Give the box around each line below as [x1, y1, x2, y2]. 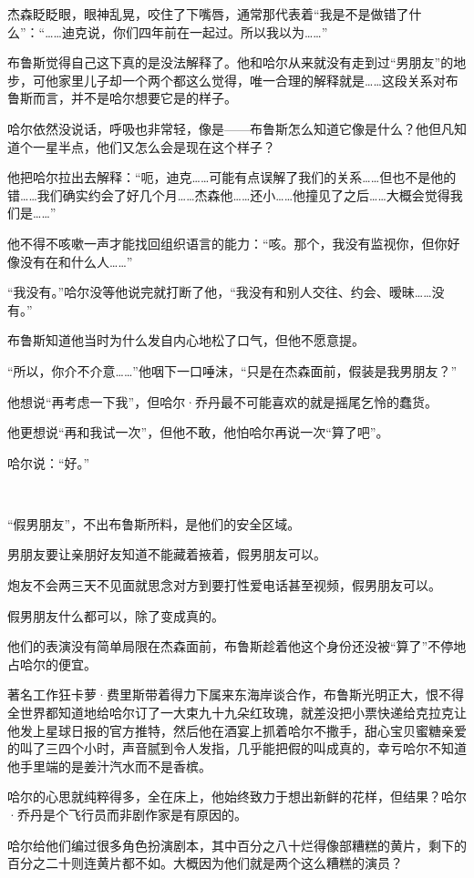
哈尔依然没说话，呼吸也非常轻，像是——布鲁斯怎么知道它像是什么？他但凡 [7, 118, 454, 138]
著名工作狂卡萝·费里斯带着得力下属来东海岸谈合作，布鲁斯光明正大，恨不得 [7, 685, 464, 704]
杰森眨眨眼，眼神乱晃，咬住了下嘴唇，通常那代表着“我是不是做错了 [7, 5, 409, 23]
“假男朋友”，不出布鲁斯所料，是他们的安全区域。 [7, 514, 301, 533]
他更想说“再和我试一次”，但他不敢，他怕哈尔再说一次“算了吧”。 [7, 423, 389, 442]
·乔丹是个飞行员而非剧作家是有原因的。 [7, 805, 247, 823]
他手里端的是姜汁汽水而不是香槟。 [7, 756, 211, 775]
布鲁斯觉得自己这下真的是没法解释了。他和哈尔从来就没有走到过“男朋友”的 [7, 53, 454, 72]
